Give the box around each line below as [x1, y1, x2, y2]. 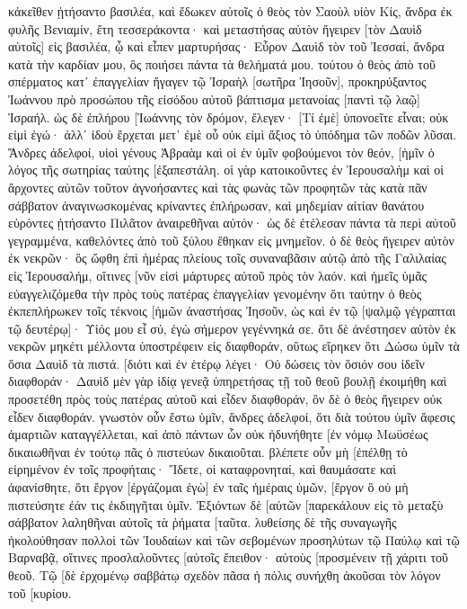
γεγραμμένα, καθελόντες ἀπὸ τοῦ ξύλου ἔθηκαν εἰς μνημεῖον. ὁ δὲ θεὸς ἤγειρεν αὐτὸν [8, 230, 454, 249]
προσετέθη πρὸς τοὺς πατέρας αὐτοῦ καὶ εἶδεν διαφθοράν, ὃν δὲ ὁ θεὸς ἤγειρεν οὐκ [8, 390, 443, 408]
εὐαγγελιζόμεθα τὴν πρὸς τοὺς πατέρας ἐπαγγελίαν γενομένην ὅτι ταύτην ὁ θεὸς [8, 283, 422, 302]
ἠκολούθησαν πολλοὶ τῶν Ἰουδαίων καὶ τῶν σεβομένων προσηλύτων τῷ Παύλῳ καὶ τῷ [8, 530, 460, 549]
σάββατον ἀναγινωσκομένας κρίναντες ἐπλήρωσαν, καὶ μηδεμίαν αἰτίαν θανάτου [8, 195, 425, 214]
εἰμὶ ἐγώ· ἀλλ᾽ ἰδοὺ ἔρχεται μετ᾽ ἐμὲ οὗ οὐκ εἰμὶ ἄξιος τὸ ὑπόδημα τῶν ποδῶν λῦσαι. [8, 125, 457, 144]
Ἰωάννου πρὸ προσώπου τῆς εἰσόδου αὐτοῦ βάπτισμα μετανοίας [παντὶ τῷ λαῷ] [8, 89, 420, 108]
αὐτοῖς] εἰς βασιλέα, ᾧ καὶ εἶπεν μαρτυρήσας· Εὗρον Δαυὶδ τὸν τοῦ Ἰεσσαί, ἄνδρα [8, 37, 445, 56]
